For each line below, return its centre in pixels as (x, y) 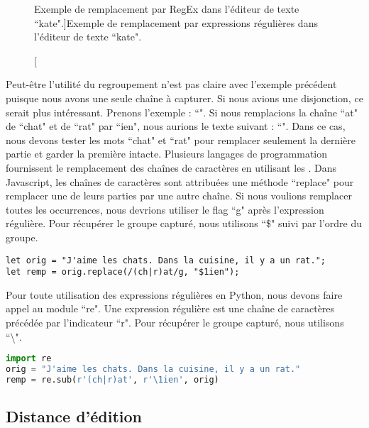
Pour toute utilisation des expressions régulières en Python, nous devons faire (174, 294)
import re (29, 359)
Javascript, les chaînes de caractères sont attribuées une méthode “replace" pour (180, 181)
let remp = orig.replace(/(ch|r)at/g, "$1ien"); (123, 272)
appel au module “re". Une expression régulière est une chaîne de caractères (170, 308)
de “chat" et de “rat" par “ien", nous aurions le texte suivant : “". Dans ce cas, (176, 126)
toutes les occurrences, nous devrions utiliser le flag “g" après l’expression (165, 209)
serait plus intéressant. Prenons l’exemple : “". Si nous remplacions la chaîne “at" (182, 112)
